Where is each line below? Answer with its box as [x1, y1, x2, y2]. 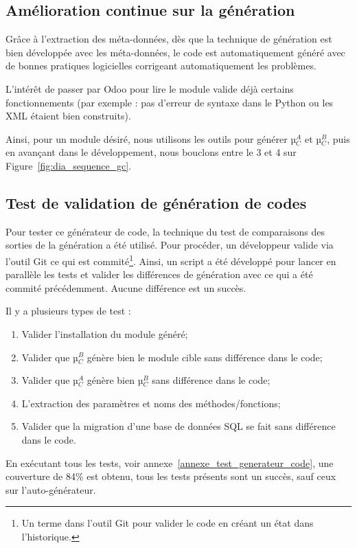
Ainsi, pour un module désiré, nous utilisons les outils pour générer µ [5, 131, 297, 146]
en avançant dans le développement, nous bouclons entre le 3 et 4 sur [5, 145, 297, 159]
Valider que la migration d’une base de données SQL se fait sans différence [21, 419, 336, 433]
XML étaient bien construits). [5, 109, 131, 123]
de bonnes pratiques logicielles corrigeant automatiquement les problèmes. [5, 58, 316, 73]
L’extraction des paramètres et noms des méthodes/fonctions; [21, 396, 281, 410]
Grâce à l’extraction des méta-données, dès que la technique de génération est [5, 32, 332, 46]
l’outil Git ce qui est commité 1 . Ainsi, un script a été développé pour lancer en [5, 251, 336, 268]
